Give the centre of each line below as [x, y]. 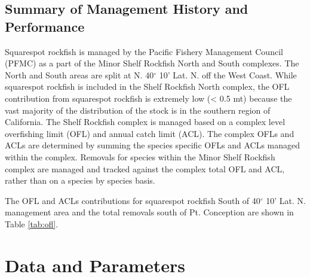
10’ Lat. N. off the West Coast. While [228, 74]
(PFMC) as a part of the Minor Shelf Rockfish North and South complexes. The [152, 63]
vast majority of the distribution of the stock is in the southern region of [138, 110]
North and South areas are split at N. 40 [79, 74]
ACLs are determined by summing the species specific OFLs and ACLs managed [153, 145]
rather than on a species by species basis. [80, 180]
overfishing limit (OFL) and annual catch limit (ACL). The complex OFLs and [150, 133]
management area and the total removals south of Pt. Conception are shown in [149, 212]
